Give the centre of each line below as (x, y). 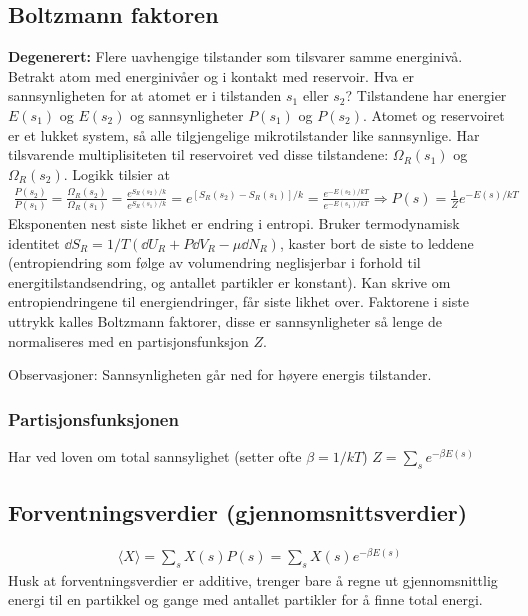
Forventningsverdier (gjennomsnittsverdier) (238, 512)
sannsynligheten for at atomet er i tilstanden (145, 95)
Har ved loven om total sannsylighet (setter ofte (155, 455)
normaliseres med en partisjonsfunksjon (128, 340)
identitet (34, 242)
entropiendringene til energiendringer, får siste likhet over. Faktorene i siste (238, 301)
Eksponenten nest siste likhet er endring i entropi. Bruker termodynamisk (234, 223)
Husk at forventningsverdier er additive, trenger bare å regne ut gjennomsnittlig (253, 579)
